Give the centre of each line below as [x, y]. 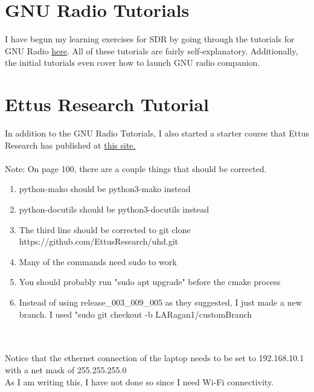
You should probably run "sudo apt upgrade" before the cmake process [150, 282]
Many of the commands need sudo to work [98, 261]
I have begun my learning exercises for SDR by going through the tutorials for [150, 39]
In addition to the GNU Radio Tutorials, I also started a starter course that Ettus [157, 133]
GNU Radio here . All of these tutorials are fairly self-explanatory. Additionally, [152, 50]
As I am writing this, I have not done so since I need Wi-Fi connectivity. [139, 381]
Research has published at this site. [70, 145]
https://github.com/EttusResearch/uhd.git [98, 241]
